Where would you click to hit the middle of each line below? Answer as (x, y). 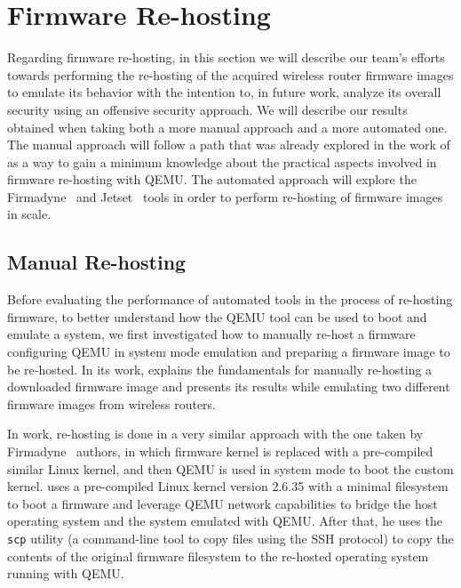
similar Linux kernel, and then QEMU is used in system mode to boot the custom (230, 468)
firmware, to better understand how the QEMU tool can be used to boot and (217, 316)
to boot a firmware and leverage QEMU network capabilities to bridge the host (223, 503)
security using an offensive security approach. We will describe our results (207, 109)
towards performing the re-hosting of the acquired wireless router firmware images (230, 74)
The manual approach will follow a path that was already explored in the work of (229, 145)
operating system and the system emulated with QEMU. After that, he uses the (225, 521)
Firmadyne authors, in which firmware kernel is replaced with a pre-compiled (220, 451)
